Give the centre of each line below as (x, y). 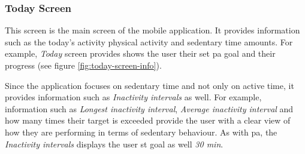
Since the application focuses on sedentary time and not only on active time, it (150, 85)
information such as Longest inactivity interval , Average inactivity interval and (149, 108)
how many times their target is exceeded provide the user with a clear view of (148, 120)
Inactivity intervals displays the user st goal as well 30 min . (114, 144)
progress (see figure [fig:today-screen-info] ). (83, 65)
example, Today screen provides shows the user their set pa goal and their (140, 53)
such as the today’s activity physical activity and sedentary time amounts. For (149, 41)
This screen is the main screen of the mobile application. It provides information (152, 30)
